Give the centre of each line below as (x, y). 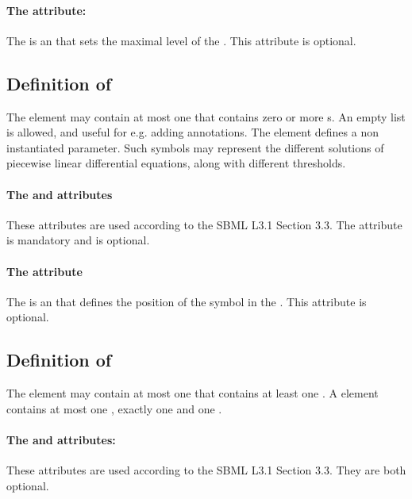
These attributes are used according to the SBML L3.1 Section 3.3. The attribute (204, 224)
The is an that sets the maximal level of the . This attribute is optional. (181, 40)
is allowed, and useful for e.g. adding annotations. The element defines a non (193, 132)
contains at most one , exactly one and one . (114, 408)
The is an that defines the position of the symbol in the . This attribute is (187, 301)
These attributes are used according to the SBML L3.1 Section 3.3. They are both (206, 470)
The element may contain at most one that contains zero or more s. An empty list (206, 116)
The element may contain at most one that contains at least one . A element (193, 393)
